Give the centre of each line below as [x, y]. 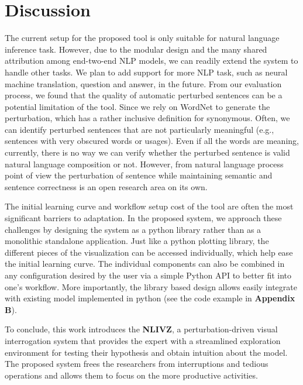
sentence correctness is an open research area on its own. [106, 186]
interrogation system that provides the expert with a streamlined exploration [143, 340]
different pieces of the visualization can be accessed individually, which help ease [149, 252]
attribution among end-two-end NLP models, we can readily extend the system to [151, 61]
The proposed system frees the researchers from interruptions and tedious [137, 364]
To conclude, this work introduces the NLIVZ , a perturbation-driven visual [141, 329]
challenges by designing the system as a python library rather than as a [133, 229]
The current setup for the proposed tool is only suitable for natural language [142, 38]
